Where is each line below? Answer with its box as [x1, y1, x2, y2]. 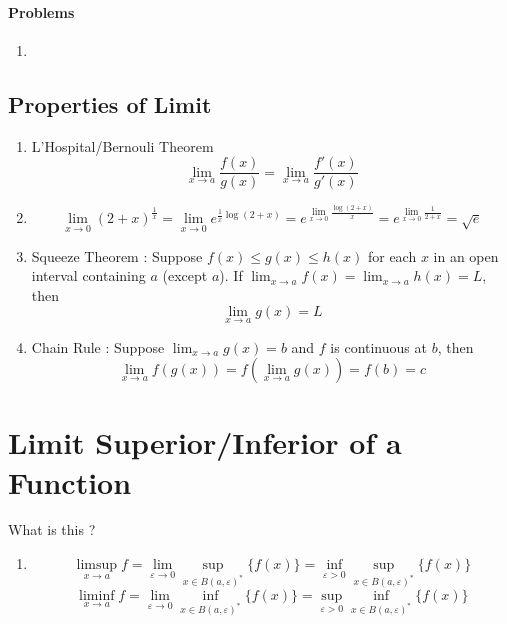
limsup [76, 558, 118, 573]
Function [8, 461, 132, 502]
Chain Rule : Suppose [31, 336, 165, 357]
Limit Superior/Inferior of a [8, 422, 402, 463]
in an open [433, 245, 499, 266]
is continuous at [330, 336, 427, 357]
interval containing [31, 265, 146, 286]
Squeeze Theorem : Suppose [31, 245, 203, 266]
